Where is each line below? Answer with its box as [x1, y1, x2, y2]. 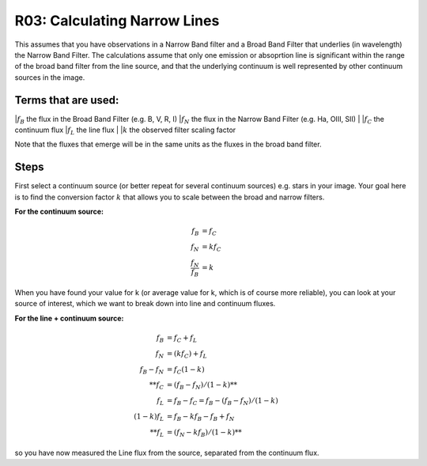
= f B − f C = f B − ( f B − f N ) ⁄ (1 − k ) [166, 396, 278, 407]
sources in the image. [14, 72, 85, 82]
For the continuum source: [14, 206, 104, 217]
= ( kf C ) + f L [166, 349, 207, 360]
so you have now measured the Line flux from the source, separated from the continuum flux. [14, 448, 319, 458]
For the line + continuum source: [14, 313, 124, 323]
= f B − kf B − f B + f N [166, 411, 235, 422]
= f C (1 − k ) [166, 365, 205, 376]
